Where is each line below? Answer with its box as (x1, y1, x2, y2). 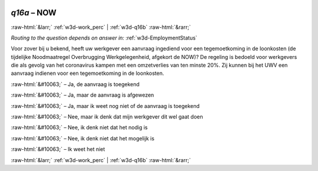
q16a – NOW (11, 8, 57, 18)
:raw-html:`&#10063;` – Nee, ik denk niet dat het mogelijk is (11, 134, 155, 142)
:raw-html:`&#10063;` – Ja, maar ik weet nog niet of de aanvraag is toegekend (11, 102, 200, 109)
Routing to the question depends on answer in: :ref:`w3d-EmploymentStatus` (11, 34, 197, 41)
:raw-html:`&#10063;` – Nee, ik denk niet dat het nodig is (11, 124, 148, 131)
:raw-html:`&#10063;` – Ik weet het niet (11, 146, 105, 153)
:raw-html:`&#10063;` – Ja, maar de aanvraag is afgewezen (11, 91, 154, 98)
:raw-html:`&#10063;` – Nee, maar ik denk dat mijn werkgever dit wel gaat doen (11, 113, 203, 120)
